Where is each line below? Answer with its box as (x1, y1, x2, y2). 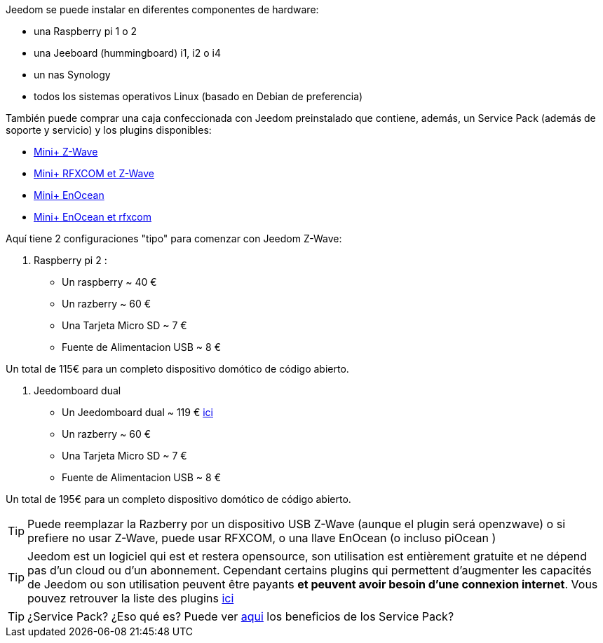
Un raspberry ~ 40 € (62, 276, 157, 288)
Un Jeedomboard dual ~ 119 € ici (62, 406, 213, 418)
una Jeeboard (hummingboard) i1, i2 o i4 (34, 47, 221, 59)
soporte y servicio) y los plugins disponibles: (6, 124, 212, 136)
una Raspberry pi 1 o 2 (34, 25, 137, 37)
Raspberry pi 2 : (34, 254, 107, 266)
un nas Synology (34, 69, 111, 81)
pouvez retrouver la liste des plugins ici (27, 591, 234, 605)
